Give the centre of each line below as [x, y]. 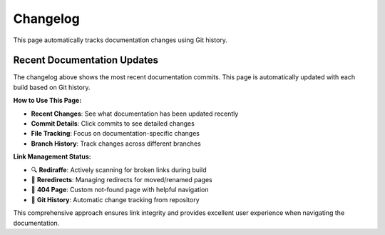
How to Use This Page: [47, 101]
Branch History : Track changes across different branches [116, 144]
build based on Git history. [52, 87]
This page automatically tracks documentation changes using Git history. [120, 40]
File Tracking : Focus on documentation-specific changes [115, 134]
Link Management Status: [52, 156]
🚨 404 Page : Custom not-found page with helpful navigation [120, 190]
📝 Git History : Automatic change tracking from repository [115, 199]
